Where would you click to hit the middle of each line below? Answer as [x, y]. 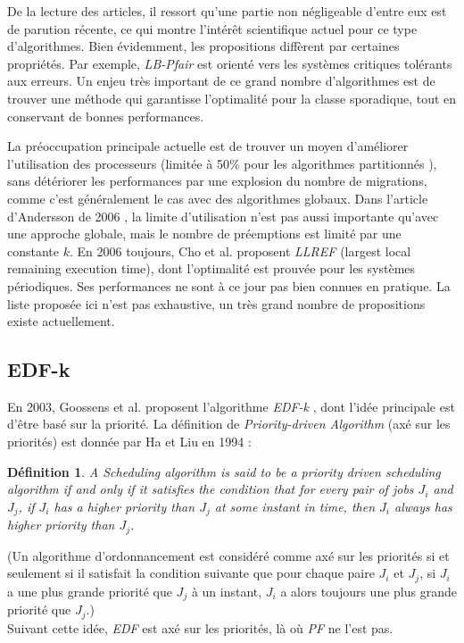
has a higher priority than [124, 506]
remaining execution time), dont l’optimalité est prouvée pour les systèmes [211, 268]
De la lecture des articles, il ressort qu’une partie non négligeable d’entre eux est [227, 11]
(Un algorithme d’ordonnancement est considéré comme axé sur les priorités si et [228, 555]
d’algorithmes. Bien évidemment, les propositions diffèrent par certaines [203, 46]
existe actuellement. [61, 321]
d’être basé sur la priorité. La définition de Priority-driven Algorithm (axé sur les [229, 424]
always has [423, 506]
